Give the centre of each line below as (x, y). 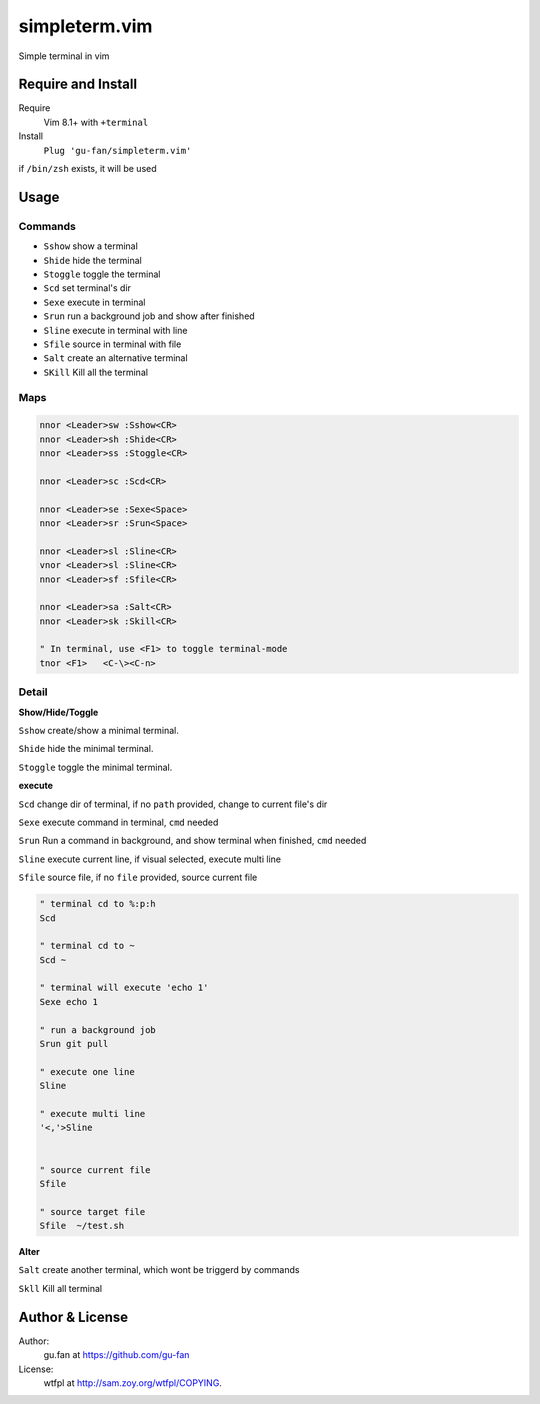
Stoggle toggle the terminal (102, 274)
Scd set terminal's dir (87, 288)
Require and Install (78, 84)
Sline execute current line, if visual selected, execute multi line (150, 859)
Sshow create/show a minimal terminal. (99, 730)
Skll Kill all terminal (60, 1288)
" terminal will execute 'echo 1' (124, 988)
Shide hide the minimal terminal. (86, 749)
